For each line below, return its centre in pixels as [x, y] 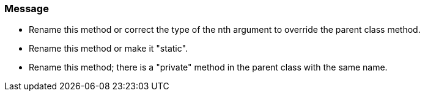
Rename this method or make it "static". [108, 49]
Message [27, 9]
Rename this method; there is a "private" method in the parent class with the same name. [208, 67]
